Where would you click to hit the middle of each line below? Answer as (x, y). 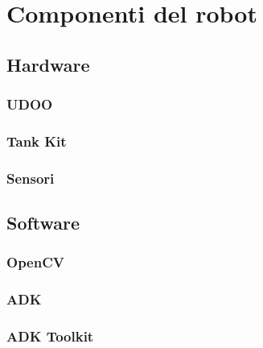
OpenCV (35, 262)
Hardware (48, 64)
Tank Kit (37, 141)
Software (43, 223)
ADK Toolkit (50, 336)
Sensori (31, 178)
